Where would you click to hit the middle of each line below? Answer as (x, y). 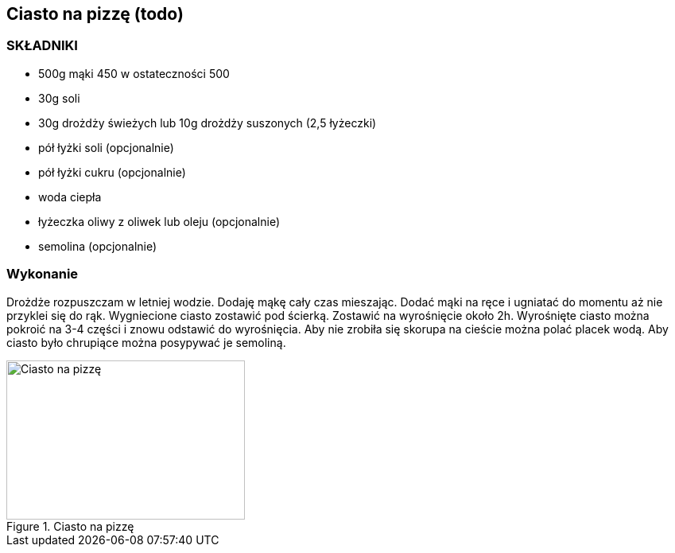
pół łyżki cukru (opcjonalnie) (112, 172)
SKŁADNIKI (42, 46)
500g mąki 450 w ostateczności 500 (134, 73)
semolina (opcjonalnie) (98, 246)
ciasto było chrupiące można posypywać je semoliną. (146, 342)
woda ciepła (70, 197)
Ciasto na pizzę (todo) (95, 14)
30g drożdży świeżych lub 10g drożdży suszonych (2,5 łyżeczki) (208, 123)
